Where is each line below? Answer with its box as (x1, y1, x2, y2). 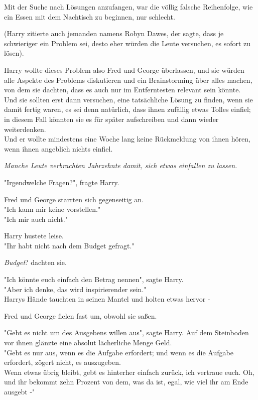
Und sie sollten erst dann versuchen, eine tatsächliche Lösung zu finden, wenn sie (4, 94, 253, 104)
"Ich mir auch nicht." (4, 213, 68, 224)
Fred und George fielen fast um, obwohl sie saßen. (4, 310, 157, 321)
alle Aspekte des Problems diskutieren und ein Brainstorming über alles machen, (4, 74, 252, 85)
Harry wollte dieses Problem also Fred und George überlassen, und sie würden (4, 64, 244, 75)
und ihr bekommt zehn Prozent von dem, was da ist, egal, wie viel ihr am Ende (4, 376, 248, 387)
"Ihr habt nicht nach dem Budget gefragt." (4, 240, 135, 250)
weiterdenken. (4, 123, 46, 134)
